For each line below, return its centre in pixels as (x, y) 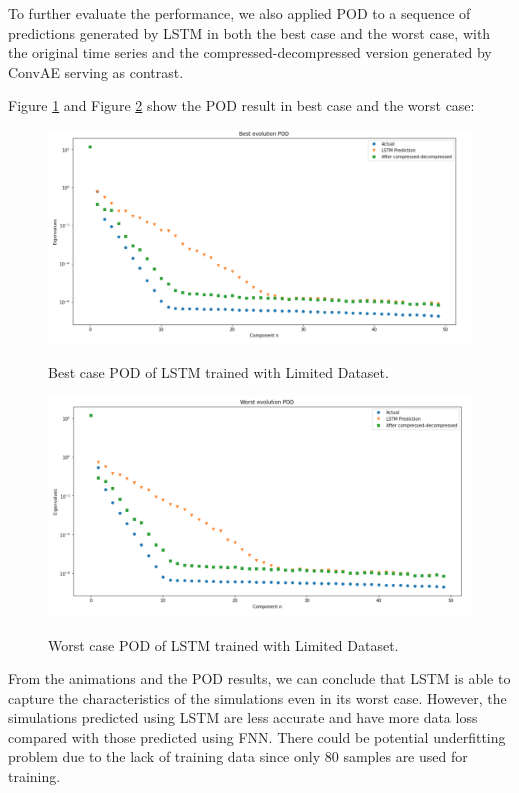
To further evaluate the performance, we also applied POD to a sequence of (239, 13)
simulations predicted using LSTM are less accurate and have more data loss (243, 717)
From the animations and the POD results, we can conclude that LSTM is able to (259, 678)
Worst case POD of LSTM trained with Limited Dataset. (223, 644)
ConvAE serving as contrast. (96, 71)
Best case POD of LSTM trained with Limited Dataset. (218, 371)
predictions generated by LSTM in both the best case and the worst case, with (249, 32)
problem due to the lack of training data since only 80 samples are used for (238, 756)
